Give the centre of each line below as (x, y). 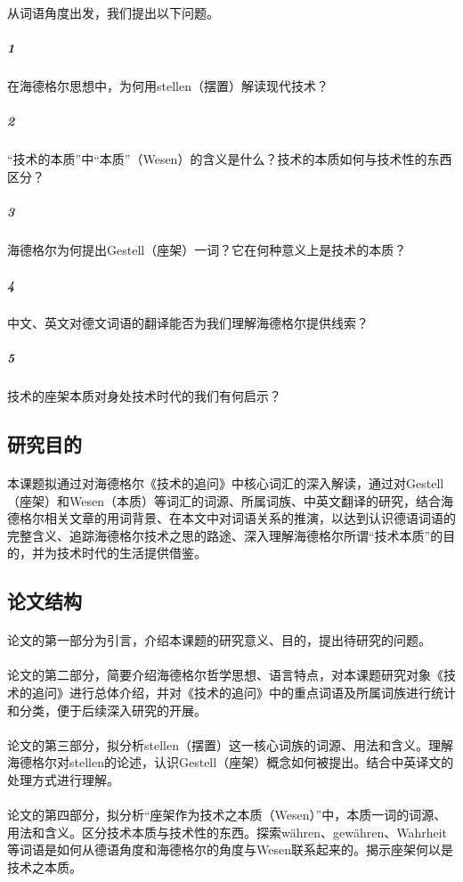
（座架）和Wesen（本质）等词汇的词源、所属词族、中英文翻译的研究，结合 (224, 500)
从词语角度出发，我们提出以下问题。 (113, 12)
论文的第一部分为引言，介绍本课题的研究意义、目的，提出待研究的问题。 (219, 640)
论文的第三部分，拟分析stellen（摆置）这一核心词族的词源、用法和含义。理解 (230, 744)
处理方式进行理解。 (63, 780)
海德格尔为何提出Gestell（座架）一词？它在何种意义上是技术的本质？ (207, 249)
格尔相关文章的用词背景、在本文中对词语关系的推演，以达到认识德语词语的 (237, 518)
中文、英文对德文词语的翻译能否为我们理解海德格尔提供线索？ (188, 322)
